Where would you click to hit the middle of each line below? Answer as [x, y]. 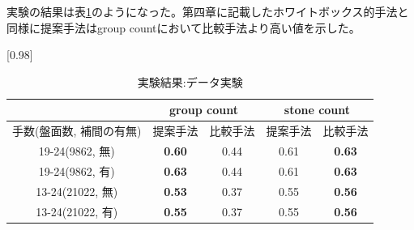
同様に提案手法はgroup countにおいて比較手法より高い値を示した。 [184, 27]
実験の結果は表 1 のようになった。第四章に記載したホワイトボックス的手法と [208, 11]
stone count [317, 110]
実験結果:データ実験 [190, 81]
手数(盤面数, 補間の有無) [77, 131]
